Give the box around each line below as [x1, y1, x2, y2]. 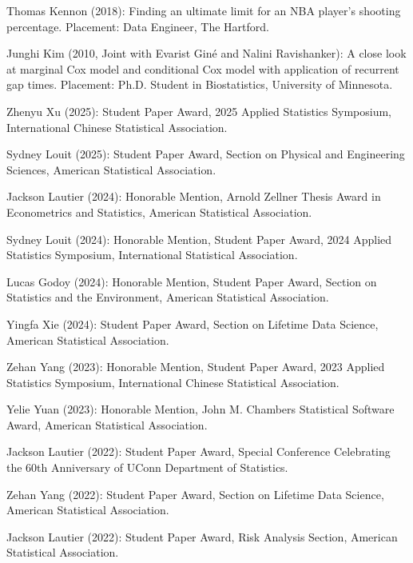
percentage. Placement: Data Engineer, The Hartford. [6, 18, 269, 34]
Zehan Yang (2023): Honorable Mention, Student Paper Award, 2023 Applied [6, 358, 385, 375]
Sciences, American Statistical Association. [6, 161, 216, 178]
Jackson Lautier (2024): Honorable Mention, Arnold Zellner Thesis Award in [6, 188, 381, 205]
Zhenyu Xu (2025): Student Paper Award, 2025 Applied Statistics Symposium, [6, 102, 392, 119]
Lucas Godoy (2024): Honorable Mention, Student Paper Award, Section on [6, 273, 377, 289]
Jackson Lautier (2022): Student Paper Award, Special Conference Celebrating [6, 443, 391, 460]
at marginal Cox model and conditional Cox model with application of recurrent [6, 60, 399, 77]
